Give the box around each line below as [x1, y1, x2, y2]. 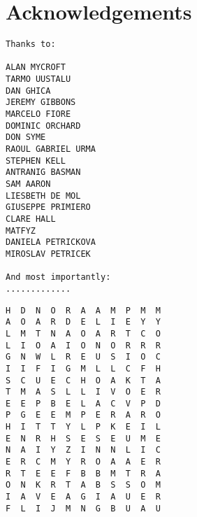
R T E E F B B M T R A [6, 468, 161, 479]
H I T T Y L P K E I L [6, 422, 161, 432]
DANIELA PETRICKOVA [6, 237, 96, 248]
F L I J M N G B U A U [6, 503, 161, 514]
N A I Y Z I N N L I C [6, 445, 161, 455]
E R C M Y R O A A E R [6, 457, 161, 467]
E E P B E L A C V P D [6, 398, 161, 409]
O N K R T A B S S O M [6, 480, 161, 490]
